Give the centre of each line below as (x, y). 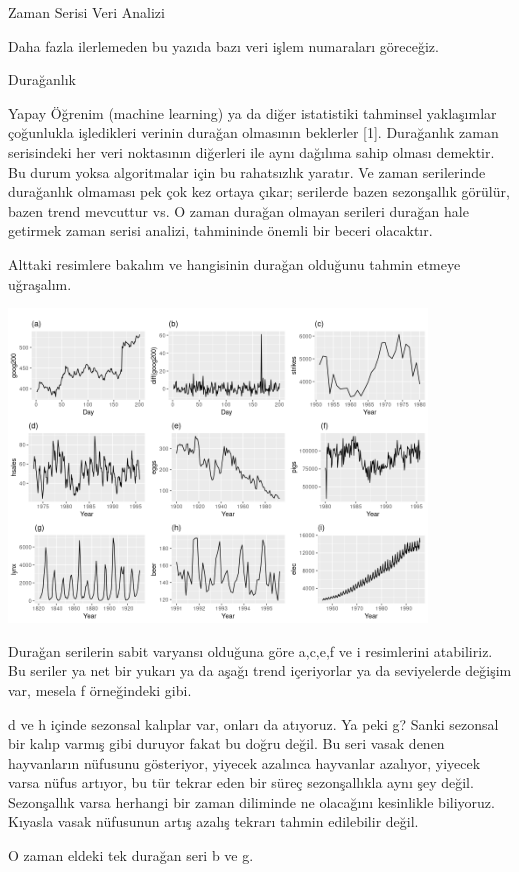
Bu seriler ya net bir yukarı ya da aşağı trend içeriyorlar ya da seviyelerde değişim (260, 670)
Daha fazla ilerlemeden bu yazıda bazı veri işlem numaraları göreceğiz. (223, 45)
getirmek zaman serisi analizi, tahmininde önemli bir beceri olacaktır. (220, 230)
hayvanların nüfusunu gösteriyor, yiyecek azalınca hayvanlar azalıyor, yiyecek (244, 762)
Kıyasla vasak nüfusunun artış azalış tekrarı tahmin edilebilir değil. (213, 821)
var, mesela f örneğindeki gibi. (100, 689)
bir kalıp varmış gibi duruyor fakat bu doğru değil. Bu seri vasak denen (226, 743)
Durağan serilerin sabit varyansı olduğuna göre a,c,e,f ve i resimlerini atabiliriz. (250, 650)
